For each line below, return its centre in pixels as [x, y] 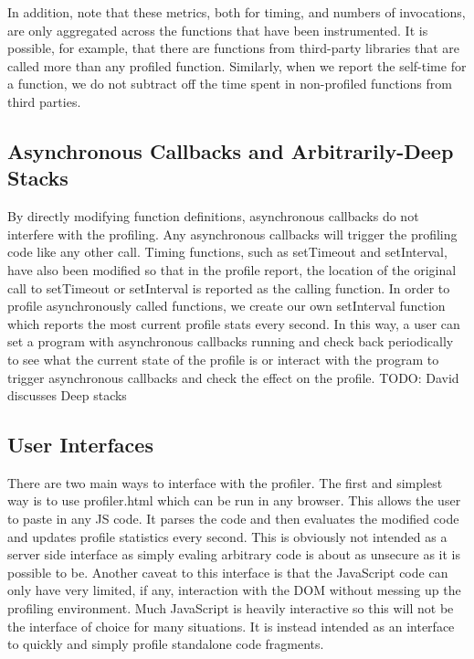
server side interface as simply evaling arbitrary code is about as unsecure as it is [234, 554]
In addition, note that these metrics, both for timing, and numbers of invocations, [237, 12]
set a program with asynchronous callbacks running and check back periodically [231, 341]
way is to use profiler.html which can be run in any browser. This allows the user [234, 500]
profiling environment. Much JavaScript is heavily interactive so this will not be [231, 608]
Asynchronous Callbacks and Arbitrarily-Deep [231, 150]
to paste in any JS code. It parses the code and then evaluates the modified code [233, 519]
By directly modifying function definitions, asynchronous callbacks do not [213, 216]
